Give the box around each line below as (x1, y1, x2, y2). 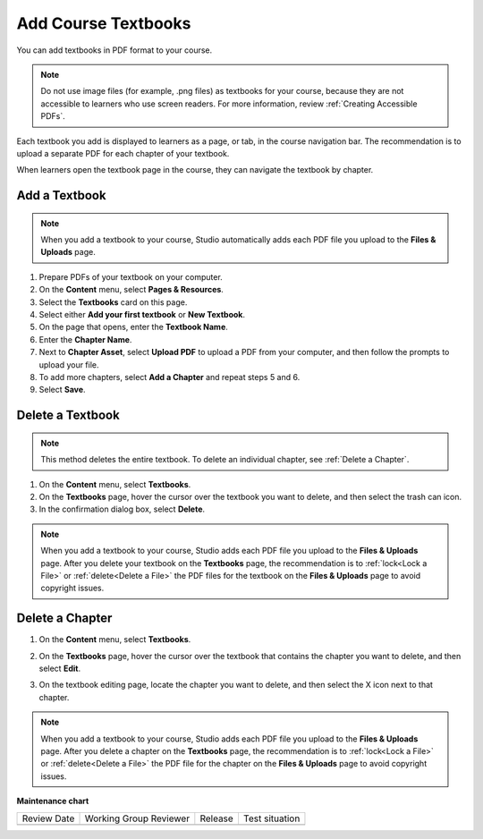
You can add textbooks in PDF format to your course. (16, 45, 213, 55)
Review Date (21, 812, 75, 825)
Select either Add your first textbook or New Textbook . (38, 309, 246, 320)
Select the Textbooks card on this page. (38, 296, 188, 308)
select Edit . (38, 663, 80, 674)
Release (199, 812, 234, 825)
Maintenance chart (16, 796, 89, 807)
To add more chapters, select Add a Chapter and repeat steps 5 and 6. (38, 371, 301, 382)
